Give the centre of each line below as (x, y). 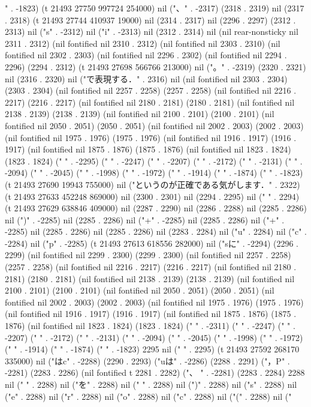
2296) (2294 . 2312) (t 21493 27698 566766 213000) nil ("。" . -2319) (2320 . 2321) (155, 66)
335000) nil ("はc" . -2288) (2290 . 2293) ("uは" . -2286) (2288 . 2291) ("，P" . (147, 360)
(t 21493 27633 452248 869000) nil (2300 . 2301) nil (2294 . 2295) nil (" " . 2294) (152, 196)
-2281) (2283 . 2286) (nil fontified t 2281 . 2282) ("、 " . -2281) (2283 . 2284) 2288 (155, 372)
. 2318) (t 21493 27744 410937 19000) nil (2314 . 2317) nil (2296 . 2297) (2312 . (150, 20)
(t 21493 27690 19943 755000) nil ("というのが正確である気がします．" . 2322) (153, 184)
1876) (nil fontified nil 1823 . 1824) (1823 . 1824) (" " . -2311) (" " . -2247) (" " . (150, 326)
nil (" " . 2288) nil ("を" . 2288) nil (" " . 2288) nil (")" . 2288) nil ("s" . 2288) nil (151, 384)
